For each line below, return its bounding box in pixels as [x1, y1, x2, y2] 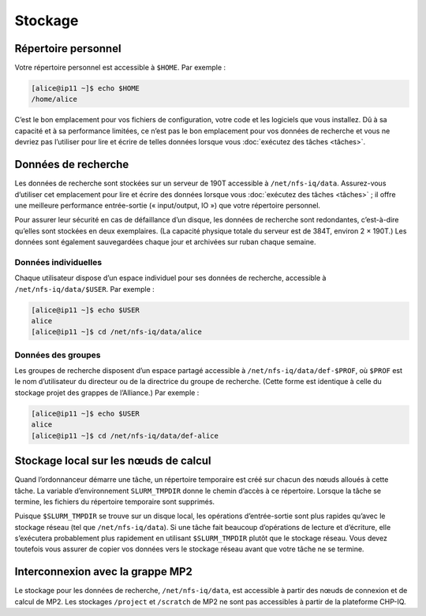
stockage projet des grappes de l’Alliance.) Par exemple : [14, 387, 200, 398]
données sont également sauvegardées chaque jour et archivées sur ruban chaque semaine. [14, 237, 316, 247]
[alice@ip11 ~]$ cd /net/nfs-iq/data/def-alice [31, 431, 219, 440]
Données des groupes [14, 349, 101, 360]
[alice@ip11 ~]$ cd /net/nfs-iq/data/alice [31, 327, 203, 337]
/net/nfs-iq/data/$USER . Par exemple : [14, 284, 155, 293]
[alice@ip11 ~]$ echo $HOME [31, 84, 140, 93]
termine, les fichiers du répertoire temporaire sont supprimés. [14, 497, 215, 506]
